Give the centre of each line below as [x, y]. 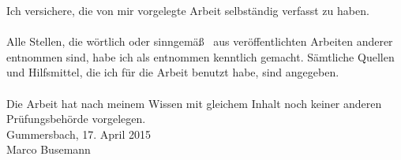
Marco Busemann [49, 149]
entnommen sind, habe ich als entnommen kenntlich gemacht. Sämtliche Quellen [200, 56]
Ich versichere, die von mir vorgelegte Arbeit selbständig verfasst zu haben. [188, 10]
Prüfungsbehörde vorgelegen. [76, 119]
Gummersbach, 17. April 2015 [79, 134]
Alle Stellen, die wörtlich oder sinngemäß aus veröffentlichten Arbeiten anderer [200, 41]
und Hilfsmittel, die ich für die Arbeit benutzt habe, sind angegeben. [173, 72]
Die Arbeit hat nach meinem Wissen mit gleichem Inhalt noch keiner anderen [194, 103]
